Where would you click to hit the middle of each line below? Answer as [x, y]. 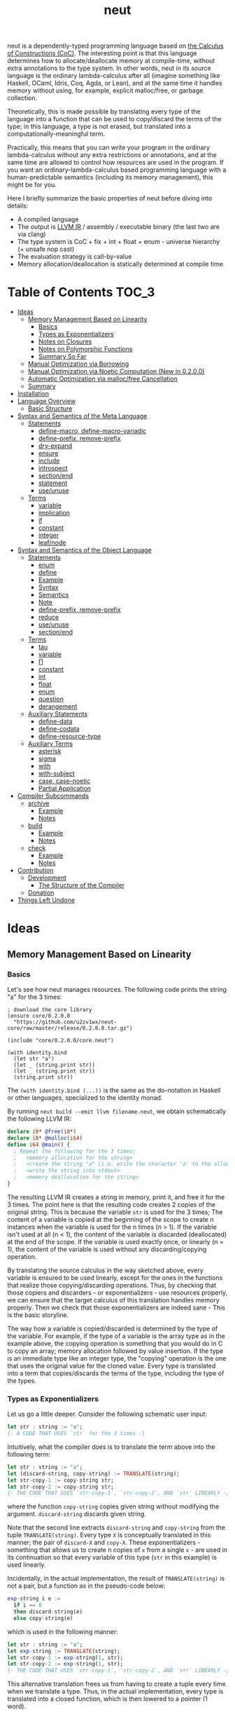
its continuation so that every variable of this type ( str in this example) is [112, 1558]
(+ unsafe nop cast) [46, 249]
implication [54, 513]
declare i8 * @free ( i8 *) [42, 1131]
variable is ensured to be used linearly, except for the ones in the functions [115, 1277]
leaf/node [52, 543]
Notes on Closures [65, 341]
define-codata [59, 729]
